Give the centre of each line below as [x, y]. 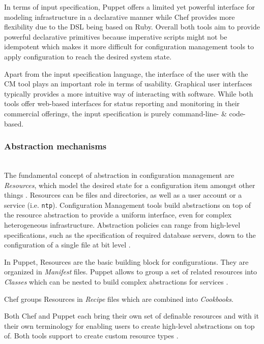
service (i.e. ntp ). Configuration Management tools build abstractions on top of [128, 205]
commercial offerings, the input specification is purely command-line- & [115, 113]
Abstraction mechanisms [55, 146]
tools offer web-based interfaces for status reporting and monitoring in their [122, 103]
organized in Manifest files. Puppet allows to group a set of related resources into [131, 272]
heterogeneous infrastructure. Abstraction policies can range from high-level [122, 224]
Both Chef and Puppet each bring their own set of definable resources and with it [131, 316]
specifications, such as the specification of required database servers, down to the [130, 234]
